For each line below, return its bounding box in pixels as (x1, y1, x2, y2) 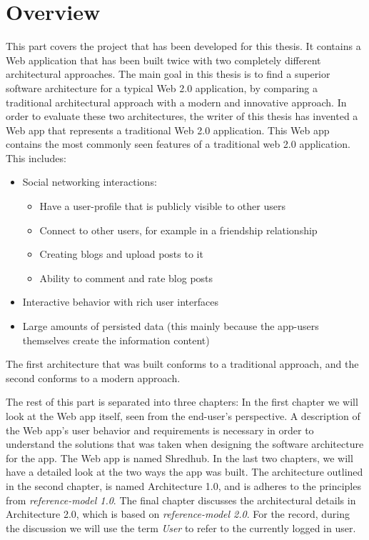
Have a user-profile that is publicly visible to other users (39, 199, 285, 214)
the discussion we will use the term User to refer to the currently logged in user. (6, 520, 356, 535)
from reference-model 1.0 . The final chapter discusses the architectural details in (6, 492, 356, 507)
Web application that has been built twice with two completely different (6, 52, 321, 67)
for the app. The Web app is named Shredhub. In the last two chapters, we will (6, 450, 353, 465)
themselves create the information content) (22, 332, 210, 347)
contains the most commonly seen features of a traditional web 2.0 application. (6, 136, 350, 151)
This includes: (6, 150, 66, 165)
